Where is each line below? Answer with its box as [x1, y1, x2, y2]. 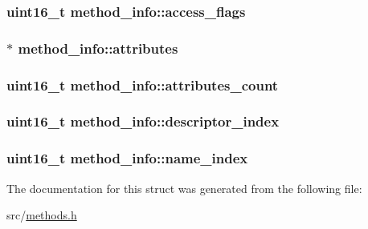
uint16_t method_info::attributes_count [6, 74, 279, 94]
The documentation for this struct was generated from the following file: [6, 179, 362, 196]
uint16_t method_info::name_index [6, 148, 248, 168]
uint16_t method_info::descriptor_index [6, 111, 280, 131]
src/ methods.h [6, 207, 77, 223]
